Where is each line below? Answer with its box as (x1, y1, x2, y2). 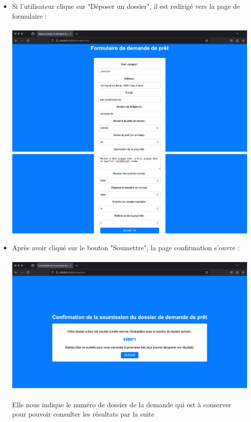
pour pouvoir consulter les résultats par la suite (12, 409, 155, 419)
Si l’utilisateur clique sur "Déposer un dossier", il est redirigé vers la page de (12, 1, 240, 11)
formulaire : (12, 10, 47, 21)
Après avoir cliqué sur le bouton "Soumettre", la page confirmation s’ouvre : (12, 242, 240, 252)
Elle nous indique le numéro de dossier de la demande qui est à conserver (12, 399, 231, 409)
